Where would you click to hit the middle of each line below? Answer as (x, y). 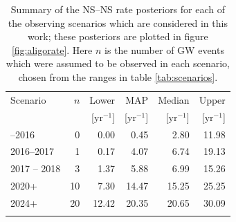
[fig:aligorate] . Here (52, 49)
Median (174, 99)
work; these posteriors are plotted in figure (118, 36)
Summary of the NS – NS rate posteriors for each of (118, 9)
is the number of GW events (164, 49)
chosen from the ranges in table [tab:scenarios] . (118, 76)
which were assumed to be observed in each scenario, (118, 63)
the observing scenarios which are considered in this (118, 22)
